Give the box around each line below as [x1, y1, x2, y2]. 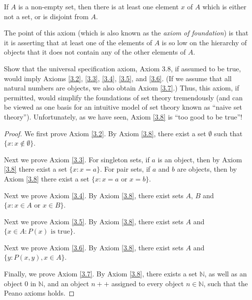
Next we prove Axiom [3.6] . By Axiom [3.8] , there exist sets [4, 242, 184, 252]
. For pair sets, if [100, 164, 151, 174]
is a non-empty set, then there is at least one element [18, 1, 179, 11]
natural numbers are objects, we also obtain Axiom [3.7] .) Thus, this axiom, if [4, 83, 239, 93]
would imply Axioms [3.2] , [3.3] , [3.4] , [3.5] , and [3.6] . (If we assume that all [4, 73, 232, 83]
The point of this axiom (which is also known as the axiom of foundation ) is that [4, 28, 249, 38]
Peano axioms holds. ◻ [4, 288, 75, 298]
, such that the [203, 278, 248, 288]
